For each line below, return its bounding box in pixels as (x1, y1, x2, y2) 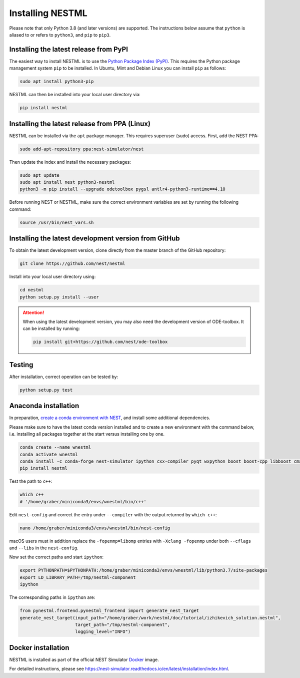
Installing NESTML (9, 8, 87, 19)
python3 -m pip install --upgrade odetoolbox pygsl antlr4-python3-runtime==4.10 (19, 186, 226, 192)
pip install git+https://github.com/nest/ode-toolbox (33, 339, 168, 345)
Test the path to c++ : (9, 478, 52, 484)
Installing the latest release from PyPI (9, 45, 128, 54)
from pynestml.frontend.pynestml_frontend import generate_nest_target (19, 608, 199, 613)
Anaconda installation (9, 402, 79, 410)
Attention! (22, 309, 44, 315)
